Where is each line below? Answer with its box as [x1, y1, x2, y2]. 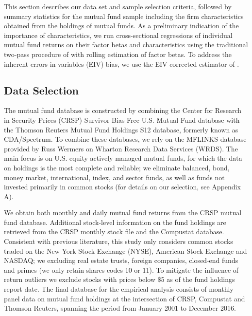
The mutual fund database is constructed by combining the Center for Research [4, 105, 242, 115]
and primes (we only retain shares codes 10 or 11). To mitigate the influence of [4, 264, 239, 275]
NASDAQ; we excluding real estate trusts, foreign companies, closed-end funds [4, 255, 238, 265]
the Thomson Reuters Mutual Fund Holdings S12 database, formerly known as [4, 124, 238, 134]
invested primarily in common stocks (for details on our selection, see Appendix [4, 182, 241, 192]
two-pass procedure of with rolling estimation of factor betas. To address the [4, 49, 232, 59]
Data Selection [4, 82, 79, 97]
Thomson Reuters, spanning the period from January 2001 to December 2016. [4, 303, 236, 313]
